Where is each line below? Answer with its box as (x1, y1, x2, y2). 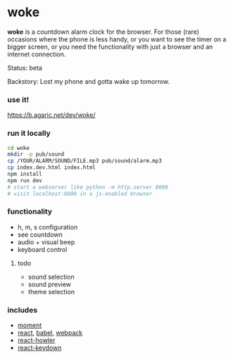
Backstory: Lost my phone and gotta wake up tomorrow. (7, 77, 170, 85)
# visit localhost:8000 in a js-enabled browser (7, 190, 153, 197)
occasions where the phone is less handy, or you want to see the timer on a (7, 34, 227, 43)
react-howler (17, 336, 56, 345)
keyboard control (17, 245, 68, 253)
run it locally (7, 128, 51, 138)
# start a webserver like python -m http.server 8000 (7, 184, 169, 191)
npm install (7, 170, 42, 178)
